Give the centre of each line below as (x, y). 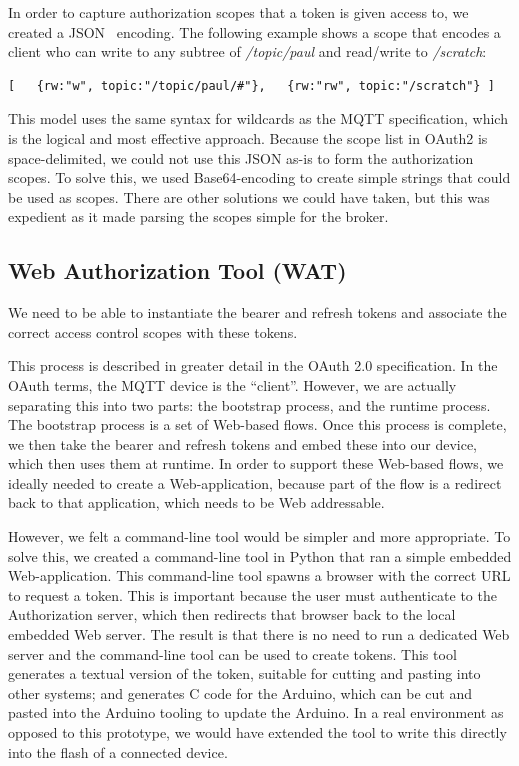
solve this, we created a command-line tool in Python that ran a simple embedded (260, 555)
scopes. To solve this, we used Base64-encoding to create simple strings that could (259, 177)
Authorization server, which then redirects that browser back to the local (232, 614)
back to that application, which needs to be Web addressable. (196, 502)
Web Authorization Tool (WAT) (177, 270)
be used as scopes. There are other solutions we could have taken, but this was (249, 196)
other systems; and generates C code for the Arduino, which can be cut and (240, 692)
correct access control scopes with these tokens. (153, 331)
